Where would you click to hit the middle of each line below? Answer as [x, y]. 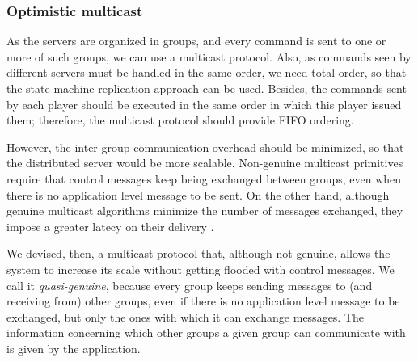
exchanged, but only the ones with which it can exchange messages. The [186, 316]
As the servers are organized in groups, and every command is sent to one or [196, 41]
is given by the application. [74, 348]
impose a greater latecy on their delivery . [110, 226]
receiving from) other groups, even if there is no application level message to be [203, 301]
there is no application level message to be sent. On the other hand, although [198, 194]
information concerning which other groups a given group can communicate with [206, 333]
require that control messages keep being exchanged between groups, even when [204, 178]
